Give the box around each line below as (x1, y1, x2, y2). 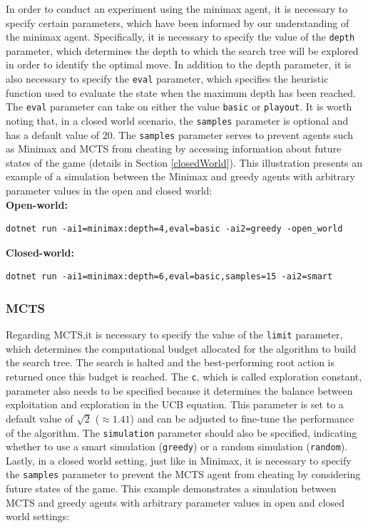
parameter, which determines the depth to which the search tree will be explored (6, 43, 359, 58)
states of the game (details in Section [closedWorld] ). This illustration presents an (6, 155, 363, 170)
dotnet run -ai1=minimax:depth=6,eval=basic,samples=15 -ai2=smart (6, 271, 333, 282)
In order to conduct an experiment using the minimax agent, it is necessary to (6, 1, 348, 16)
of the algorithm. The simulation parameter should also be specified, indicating (6, 425, 357, 440)
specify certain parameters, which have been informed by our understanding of (6, 15, 349, 30)
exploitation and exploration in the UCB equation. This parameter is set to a (6, 397, 344, 412)
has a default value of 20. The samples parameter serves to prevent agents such (6, 127, 353, 142)
